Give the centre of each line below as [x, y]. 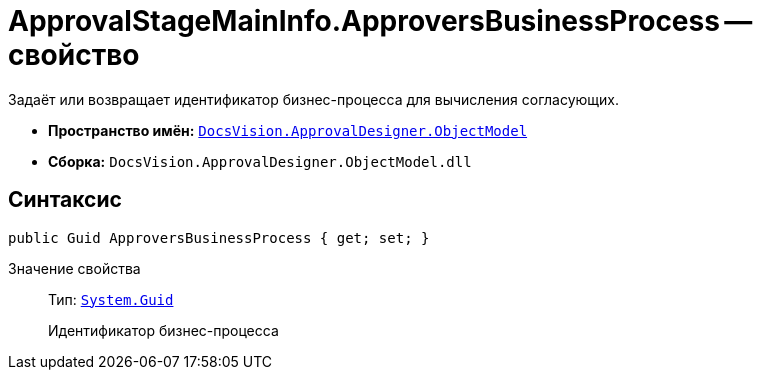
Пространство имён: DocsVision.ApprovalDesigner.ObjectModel [288, 130]
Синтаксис [65, 200]
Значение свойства [74, 268]
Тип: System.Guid [111, 299]
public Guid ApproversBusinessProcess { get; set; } [219, 237]
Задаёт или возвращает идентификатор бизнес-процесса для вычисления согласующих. [314, 99]
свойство [74, 55]
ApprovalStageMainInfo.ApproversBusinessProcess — [380, 21]
